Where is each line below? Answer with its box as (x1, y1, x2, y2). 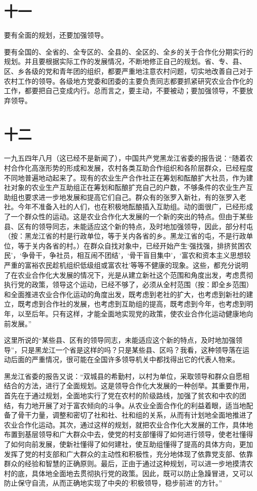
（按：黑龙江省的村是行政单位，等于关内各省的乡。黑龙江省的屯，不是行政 (4, 231, 246, 241)
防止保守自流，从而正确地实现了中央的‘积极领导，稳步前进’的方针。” (4, 478, 222, 488)
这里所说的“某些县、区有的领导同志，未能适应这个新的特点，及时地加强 (4, 335, 236, 345)
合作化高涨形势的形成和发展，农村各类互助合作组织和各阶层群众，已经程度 (10, 163, 253, 173)
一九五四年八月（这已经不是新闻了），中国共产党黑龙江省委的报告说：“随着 (4, 153, 246, 163)
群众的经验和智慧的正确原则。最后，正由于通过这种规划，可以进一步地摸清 (4, 458, 246, 469)
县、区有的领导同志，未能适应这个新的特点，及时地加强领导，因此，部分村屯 (4, 221, 253, 231)
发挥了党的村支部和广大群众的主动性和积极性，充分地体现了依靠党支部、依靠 (4, 448, 253, 459)
